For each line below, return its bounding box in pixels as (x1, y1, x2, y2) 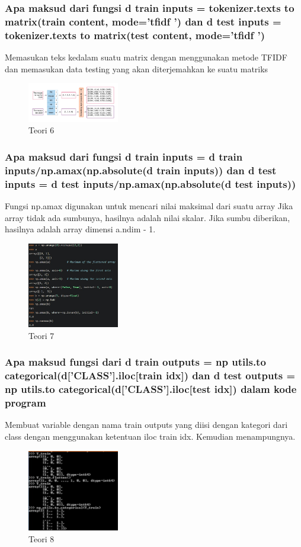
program (5, 395, 46, 410)
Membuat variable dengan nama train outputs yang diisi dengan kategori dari (5, 418, 288, 431)
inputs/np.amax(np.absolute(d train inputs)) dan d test (5, 162, 277, 177)
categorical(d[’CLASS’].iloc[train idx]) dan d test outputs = (5, 368, 296, 383)
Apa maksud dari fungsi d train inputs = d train (5, 149, 243, 164)
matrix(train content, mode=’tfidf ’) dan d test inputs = (5, 14, 281, 28)
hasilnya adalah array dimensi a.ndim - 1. (5, 223, 156, 235)
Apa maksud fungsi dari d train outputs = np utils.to (5, 354, 266, 369)
